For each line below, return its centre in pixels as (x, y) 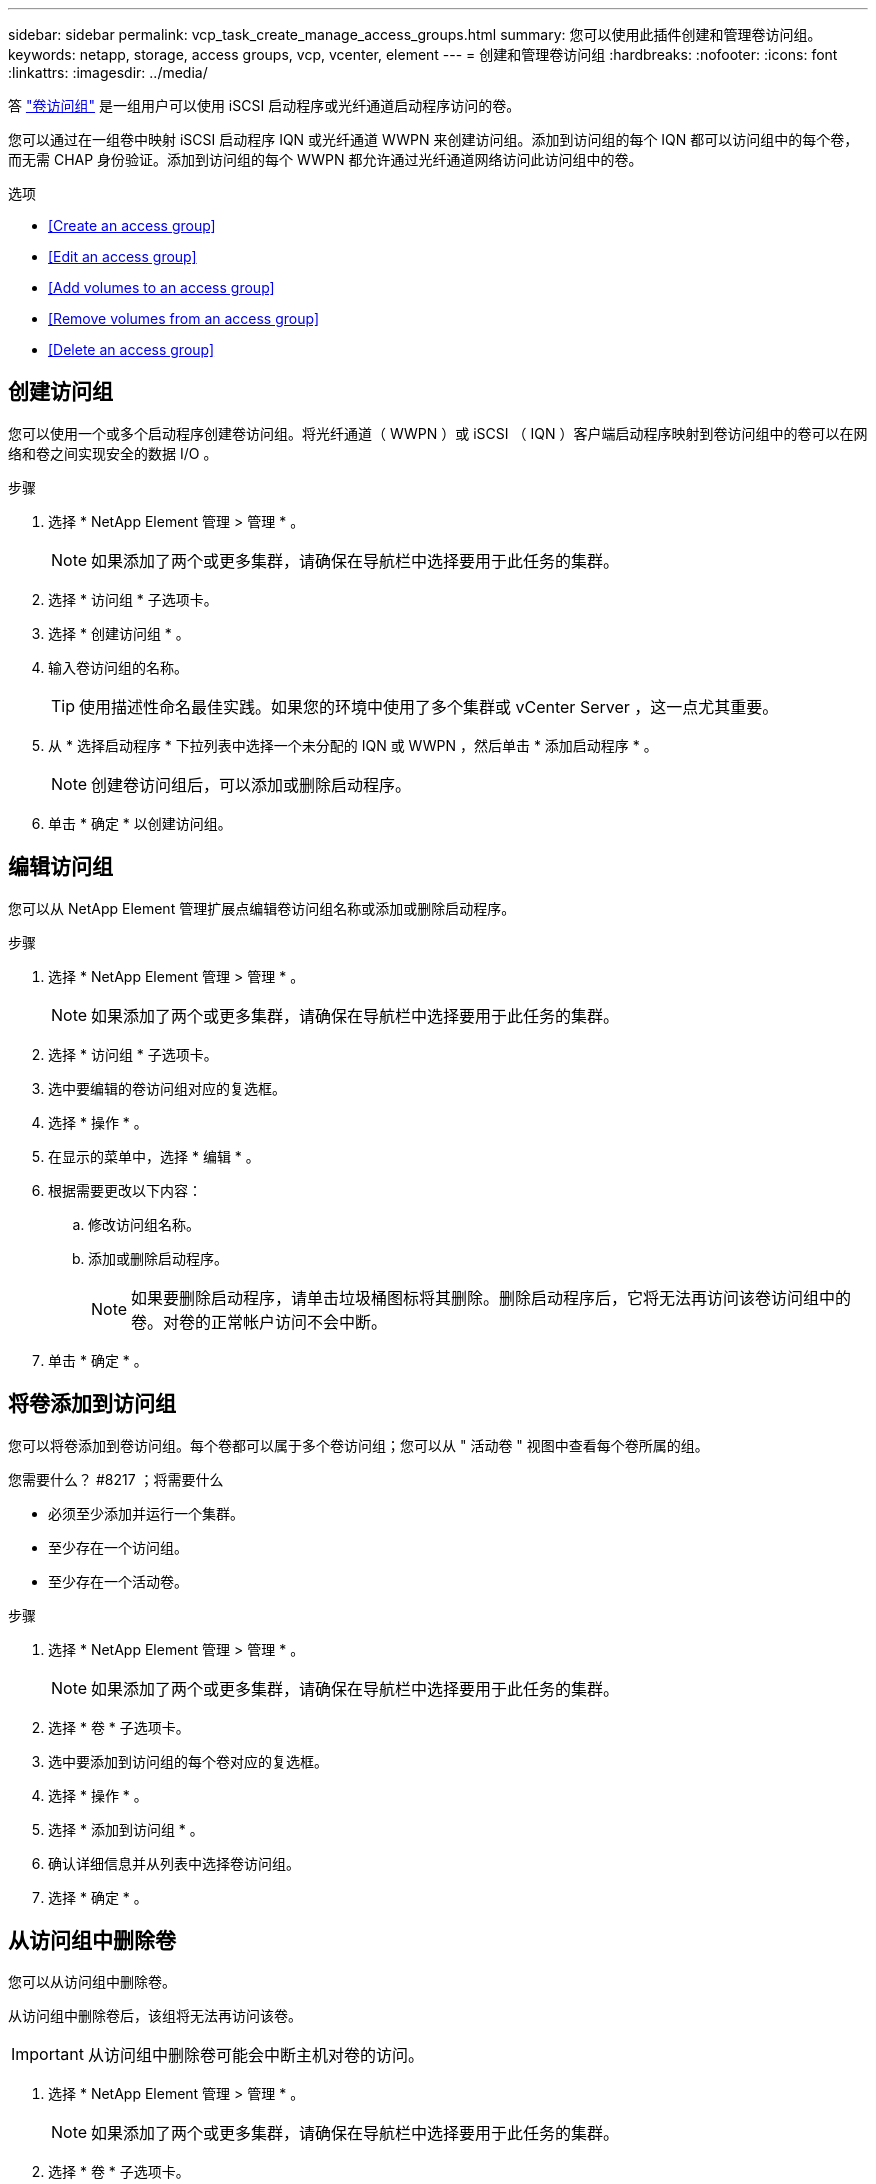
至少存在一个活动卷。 (118, 1581)
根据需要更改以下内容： (125, 1190)
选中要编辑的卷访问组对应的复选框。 (167, 1088)
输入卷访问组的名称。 (118, 667)
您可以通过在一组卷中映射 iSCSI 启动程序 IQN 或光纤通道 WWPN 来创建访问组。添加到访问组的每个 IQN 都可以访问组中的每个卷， (433, 139)
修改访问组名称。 (144, 1224)
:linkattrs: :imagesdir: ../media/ (108, 72)
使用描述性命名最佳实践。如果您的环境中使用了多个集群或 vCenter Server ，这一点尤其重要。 (429, 706)
